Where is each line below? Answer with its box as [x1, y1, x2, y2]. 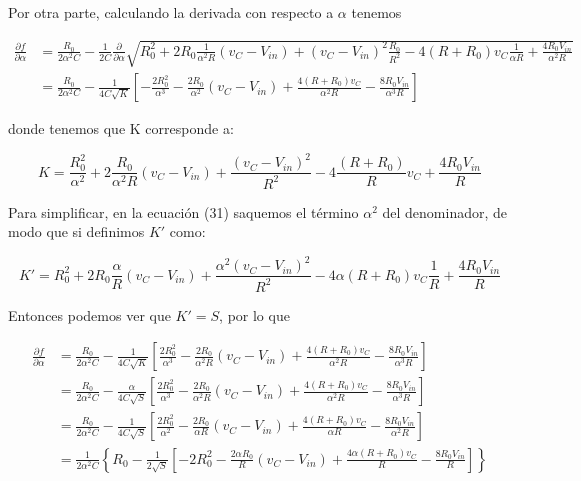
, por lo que [219, 304, 290, 325]
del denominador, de [382, 201, 508, 222]
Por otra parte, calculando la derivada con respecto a [8, 2, 334, 22]
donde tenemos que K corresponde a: [8, 118, 234, 139]
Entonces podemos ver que [8, 304, 171, 325]
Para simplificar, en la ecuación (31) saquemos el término [8, 201, 359, 222]
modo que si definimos [8, 221, 145, 242]
